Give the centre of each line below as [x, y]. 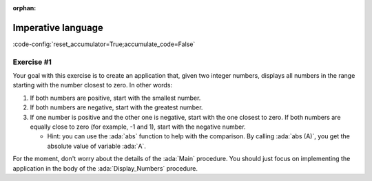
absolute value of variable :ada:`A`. [96, 146]
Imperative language [58, 28]
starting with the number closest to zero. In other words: [92, 85]
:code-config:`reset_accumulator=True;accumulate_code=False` [104, 44]
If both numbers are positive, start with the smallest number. [115, 98]
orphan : [24, 8]
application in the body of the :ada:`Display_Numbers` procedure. [105, 168]
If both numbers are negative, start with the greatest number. [116, 107]
